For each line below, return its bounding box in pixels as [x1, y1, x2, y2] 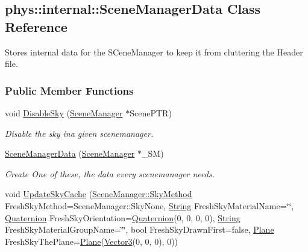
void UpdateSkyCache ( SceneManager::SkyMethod [5, 187, 192, 200]
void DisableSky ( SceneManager [5, 107, 123, 119]
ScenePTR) [130, 107, 172, 119]
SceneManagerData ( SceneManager [5, 147, 135, 160]
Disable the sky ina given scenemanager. [5, 127, 154, 139]
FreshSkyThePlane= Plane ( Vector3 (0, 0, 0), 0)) [5, 235, 178, 247]
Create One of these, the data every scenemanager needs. [5, 167, 215, 180]
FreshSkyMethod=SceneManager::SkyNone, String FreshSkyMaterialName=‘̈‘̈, [5, 199, 294, 212]
